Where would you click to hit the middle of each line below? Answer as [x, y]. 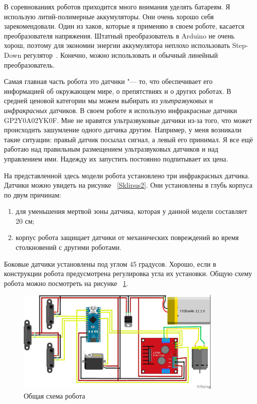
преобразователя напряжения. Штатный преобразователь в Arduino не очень [119, 35]
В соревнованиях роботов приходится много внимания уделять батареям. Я [117, 6]
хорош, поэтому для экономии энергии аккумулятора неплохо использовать [117, 45]
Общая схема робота [55, 395]
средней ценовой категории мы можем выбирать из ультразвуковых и [108, 101]
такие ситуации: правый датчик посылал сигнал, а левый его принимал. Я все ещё [128, 139]
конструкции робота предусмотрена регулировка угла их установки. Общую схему [128, 273]
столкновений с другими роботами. [68, 247]
